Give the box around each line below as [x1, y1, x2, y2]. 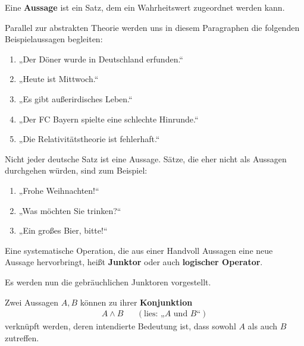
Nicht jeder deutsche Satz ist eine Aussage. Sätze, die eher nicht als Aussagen [5, 152, 287, 165]
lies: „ [143, 310, 165, 319]
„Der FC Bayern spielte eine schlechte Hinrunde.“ [18, 112, 199, 125]
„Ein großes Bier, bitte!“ [18, 224, 108, 237]
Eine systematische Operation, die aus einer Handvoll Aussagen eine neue [5, 244, 273, 256]
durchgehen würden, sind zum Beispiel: [5, 164, 148, 177]
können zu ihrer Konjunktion [80, 295, 193, 308]
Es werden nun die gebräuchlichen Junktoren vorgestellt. [5, 275, 211, 288]
